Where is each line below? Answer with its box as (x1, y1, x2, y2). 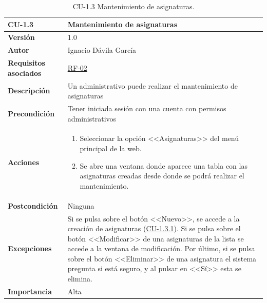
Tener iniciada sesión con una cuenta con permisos (67, 103, 226, 113)
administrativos (67, 113, 117, 124)
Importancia (8, 286, 52, 296)
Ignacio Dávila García (67, 45, 137, 55)
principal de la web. (80, 143, 142, 154)
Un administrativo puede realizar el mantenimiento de (67, 80, 238, 91)
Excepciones (8, 243, 52, 254)
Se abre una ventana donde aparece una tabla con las (80, 160, 247, 171)
